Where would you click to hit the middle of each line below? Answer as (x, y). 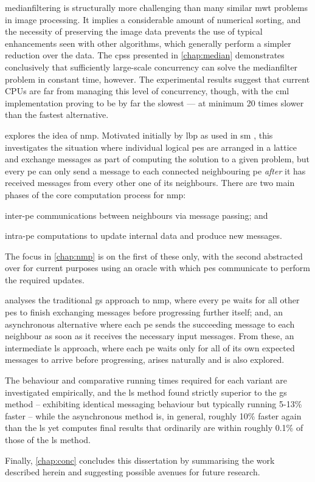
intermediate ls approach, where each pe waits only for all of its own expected (150, 347)
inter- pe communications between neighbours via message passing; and (137, 215)
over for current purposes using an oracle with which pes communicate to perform (157, 268)
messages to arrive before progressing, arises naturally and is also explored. (145, 360)
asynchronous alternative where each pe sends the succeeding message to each (150, 324)
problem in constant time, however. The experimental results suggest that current (157, 79)
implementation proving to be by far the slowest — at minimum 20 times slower (154, 102)
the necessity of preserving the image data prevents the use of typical (134, 31)
